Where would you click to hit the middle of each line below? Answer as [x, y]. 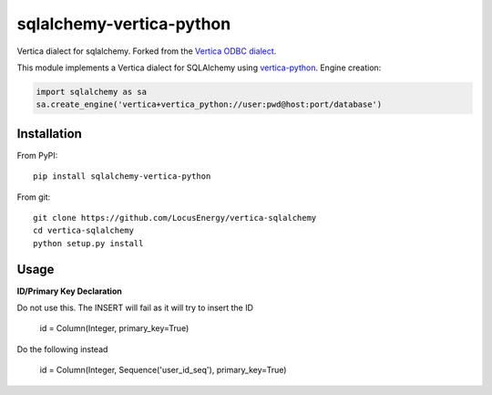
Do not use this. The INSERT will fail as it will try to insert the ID [135, 308]
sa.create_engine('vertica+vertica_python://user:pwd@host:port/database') [209, 104]
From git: [34, 197]
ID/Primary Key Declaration [69, 291]
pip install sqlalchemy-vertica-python [122, 177]
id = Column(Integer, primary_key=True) [114, 328]
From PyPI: [37, 155]
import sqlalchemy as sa [92, 92]
